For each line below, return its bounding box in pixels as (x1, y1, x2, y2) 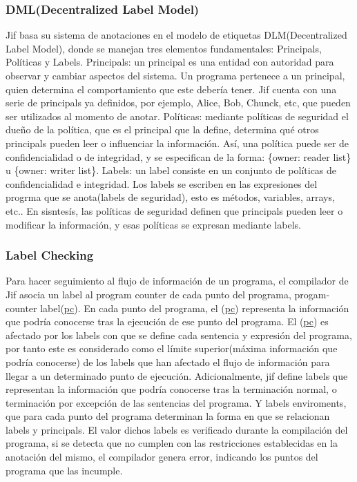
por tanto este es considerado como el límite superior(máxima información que (6, 341, 338, 356)
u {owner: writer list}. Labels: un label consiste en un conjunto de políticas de (6, 163, 337, 177)
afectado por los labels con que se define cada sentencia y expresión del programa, (6, 327, 352, 342)
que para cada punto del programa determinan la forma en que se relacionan (6, 409, 330, 423)
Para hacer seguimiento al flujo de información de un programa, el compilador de (6, 273, 349, 288)
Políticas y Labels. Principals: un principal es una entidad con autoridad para (6, 55, 334, 69)
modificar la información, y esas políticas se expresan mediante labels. (6, 217, 301, 231)
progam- (294, 287, 330, 301)
